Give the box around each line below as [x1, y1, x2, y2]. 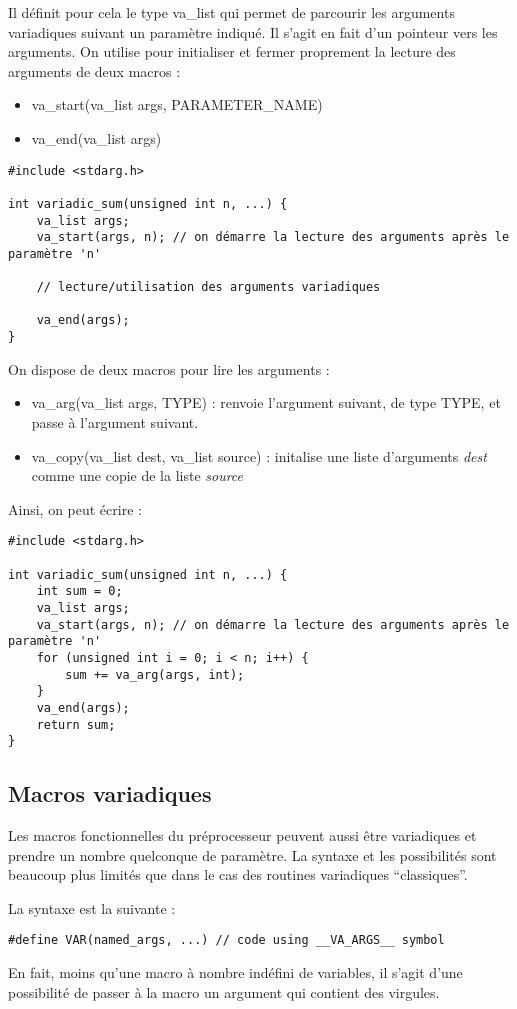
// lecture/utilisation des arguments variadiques [36, 280, 381, 295]
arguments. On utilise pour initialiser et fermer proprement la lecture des [8, 41, 456, 62]
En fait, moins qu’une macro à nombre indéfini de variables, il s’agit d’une [8, 962, 463, 983]
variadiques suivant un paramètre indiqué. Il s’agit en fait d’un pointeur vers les [8, 21, 498, 42]
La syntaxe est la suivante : [8, 897, 176, 918]
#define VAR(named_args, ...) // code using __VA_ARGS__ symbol [8, 933, 445, 948]
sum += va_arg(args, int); [65, 667, 245, 682]
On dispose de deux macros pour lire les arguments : [8, 358, 330, 379]
